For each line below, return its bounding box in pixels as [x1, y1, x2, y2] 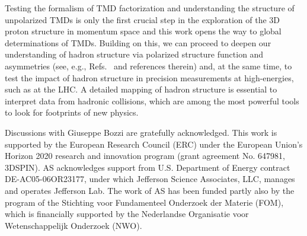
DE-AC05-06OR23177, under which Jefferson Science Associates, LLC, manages [5, 173, 295, 185]
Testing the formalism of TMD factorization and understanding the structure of [5, 2, 295, 14]
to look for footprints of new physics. [5, 106, 139, 119]
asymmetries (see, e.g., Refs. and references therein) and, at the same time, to [5, 59, 292, 72]
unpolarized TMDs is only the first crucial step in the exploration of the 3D [5, 13, 280, 25]
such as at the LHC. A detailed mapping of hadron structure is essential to [5, 83, 277, 95]
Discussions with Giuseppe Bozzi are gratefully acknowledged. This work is [5, 126, 277, 138]
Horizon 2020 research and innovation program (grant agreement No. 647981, [5, 149, 285, 162]
